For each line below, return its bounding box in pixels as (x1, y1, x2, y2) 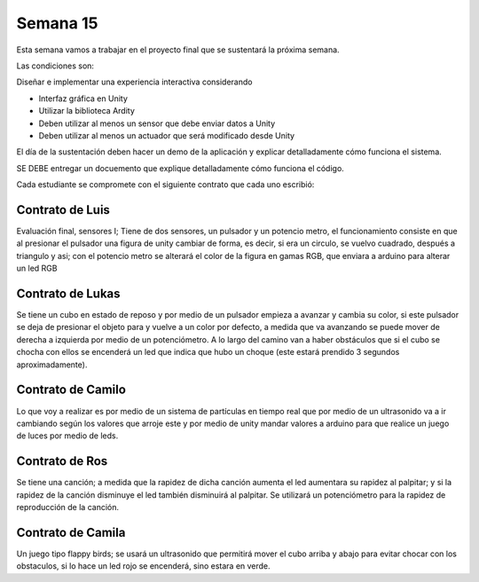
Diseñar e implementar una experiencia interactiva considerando (16, 76, 253, 88)
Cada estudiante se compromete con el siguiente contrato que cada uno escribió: (16, 179, 315, 190)
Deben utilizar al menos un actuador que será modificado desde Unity (38, 130, 295, 141)
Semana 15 (16, 13, 98, 33)
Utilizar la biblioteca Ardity (38, 106, 135, 116)
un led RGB (16, 263, 58, 274)
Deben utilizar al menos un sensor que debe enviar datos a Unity (38, 118, 276, 129)
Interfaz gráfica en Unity (38, 93, 129, 104)
